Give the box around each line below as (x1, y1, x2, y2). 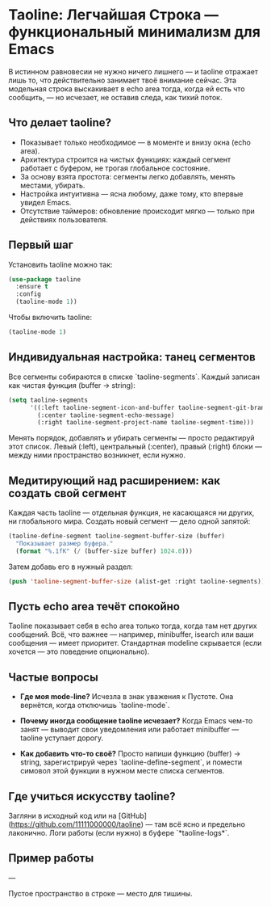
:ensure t (15, 283, 48, 291)
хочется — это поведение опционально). (8, 647, 150, 656)
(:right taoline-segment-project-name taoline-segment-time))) (37, 419, 254, 427)
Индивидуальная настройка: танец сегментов (8, 350, 256, 365)
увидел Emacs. (19, 197, 72, 207)
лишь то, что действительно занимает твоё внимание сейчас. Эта (8, 75, 236, 85)
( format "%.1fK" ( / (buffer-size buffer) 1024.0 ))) (15, 547, 194, 555)
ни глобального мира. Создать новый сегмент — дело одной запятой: (8, 516, 251, 526)
